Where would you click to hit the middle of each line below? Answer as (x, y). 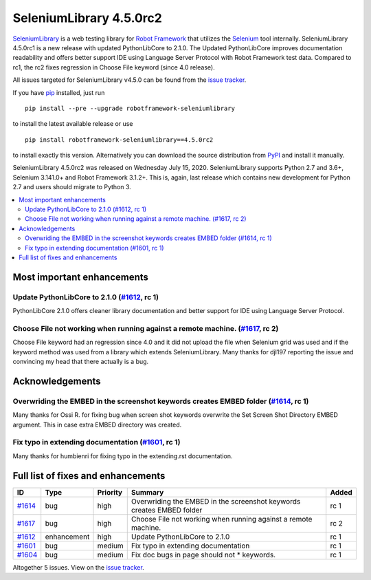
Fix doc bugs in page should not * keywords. (203, 555)
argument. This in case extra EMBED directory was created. (97, 425)
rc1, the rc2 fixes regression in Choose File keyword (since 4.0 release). (114, 67)
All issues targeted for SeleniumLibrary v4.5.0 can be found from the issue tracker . (130, 80)
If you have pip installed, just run (59, 92)
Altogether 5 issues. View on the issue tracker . (78, 567)
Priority (110, 492)
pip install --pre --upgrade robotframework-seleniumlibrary (130, 108)
